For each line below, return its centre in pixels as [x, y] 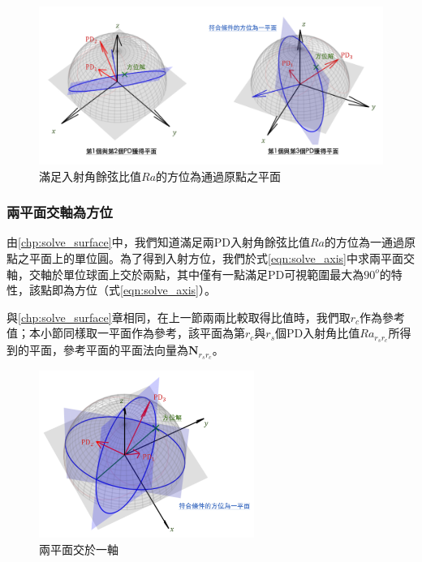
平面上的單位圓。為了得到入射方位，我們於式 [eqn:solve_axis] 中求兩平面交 [222, 258]
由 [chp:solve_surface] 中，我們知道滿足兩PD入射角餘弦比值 [158, 242]
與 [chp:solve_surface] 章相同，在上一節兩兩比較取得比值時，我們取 [179, 317]
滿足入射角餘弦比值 [90, 176]
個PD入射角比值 [318, 333]
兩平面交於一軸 [79, 549]
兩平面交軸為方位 [60, 212]
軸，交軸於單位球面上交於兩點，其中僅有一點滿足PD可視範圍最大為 [185, 274]
